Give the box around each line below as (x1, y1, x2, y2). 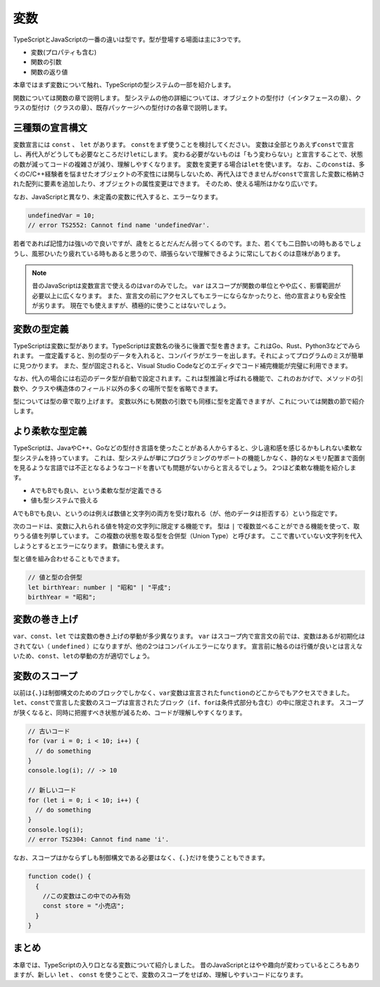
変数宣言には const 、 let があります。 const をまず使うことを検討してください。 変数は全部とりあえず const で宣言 (13, 140, 355, 148)
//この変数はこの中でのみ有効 (42, 892, 131, 900)
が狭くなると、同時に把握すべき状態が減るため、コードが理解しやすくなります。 (13, 708, 246, 717)
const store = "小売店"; (42, 902, 125, 910)
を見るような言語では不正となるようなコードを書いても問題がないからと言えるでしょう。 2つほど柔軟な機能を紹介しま (13, 464, 357, 471)
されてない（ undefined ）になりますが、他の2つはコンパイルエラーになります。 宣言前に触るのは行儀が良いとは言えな (13, 642, 363, 650)
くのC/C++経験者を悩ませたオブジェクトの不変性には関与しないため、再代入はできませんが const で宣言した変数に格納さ (13, 170, 365, 178)
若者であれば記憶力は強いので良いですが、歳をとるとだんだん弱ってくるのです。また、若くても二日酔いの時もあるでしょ (13, 239, 362, 248)
